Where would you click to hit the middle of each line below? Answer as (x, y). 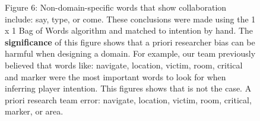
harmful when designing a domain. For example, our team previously (130, 53)
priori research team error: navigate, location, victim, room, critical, (128, 99)
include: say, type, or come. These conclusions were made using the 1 (130, 19)
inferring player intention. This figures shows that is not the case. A (128, 88)
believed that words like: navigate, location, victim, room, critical (124, 65)
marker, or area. (34, 111)
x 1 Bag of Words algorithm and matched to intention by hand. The (129, 30)
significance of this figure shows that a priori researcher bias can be (130, 42)
